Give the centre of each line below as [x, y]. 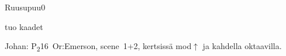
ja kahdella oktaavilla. [242, 46]
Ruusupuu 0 [25, 7]
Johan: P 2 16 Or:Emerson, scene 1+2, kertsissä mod [98, 46]
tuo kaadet [24, 26]
